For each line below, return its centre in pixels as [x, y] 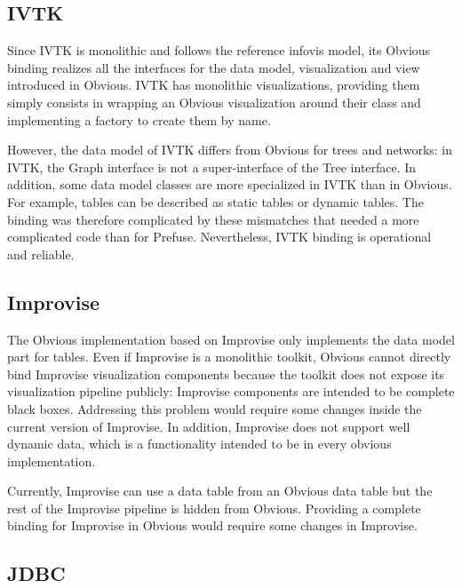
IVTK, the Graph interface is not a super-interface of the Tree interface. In [212, 167]
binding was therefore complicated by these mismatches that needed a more [213, 219]
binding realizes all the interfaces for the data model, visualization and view [214, 67]
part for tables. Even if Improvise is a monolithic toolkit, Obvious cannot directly [229, 357]
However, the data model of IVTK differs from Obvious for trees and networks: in [230, 150]
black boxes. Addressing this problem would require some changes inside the [215, 408]
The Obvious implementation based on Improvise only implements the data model [231, 339]
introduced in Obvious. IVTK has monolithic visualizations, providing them [214, 85]
